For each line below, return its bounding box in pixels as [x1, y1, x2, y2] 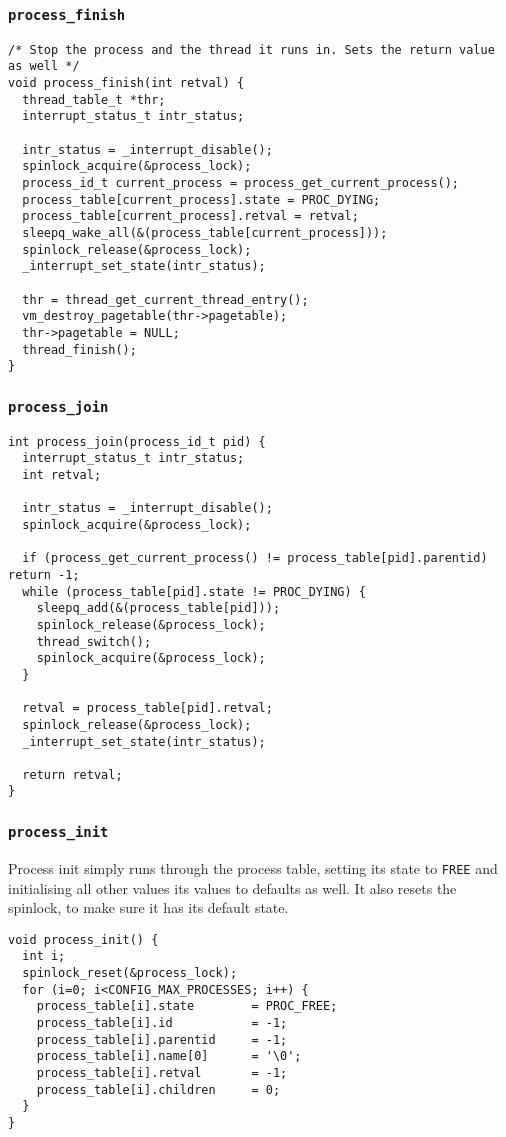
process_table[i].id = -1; [36, 1016, 288, 1031]
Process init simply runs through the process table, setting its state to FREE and [8, 857, 498, 878]
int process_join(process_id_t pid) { [8, 434, 266, 449]
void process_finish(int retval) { [8, 76, 245, 91]
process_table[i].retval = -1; [36, 1066, 288, 1080]
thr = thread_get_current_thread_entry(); [22, 292, 309, 307]
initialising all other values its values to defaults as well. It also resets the [8, 877, 457, 898]
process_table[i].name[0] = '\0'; [36, 1049, 302, 1064]
